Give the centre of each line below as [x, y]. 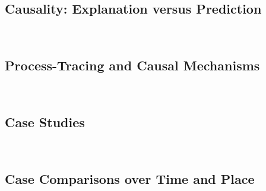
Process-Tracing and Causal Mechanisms [132, 65]
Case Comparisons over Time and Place [130, 178]
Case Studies [45, 122]
